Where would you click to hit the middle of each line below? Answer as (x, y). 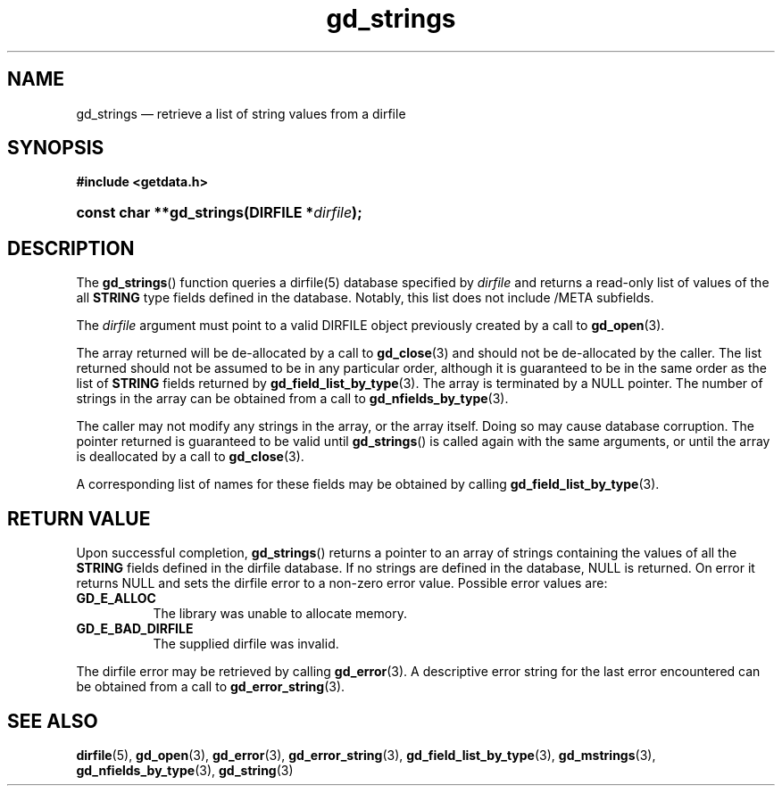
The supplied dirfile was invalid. (246, 644)
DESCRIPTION (71, 248)
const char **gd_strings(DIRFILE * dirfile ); (219, 213)
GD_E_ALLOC (116, 599)
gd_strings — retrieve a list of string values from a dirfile (241, 113)
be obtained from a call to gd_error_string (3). (211, 687)
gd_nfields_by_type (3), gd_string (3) (185, 770)
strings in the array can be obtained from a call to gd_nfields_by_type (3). (292, 399)
